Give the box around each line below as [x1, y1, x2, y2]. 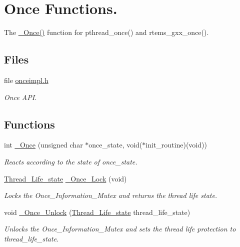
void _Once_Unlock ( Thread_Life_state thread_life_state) [4, 206, 190, 217]
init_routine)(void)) [145, 139, 207, 150]
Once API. [4, 91, 37, 102]
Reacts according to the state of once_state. [4, 156, 137, 166]
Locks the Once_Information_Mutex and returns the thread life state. [4, 190, 217, 200]
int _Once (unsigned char [4, 139, 83, 150]
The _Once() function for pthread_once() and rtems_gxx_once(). [4, 27, 209, 37]
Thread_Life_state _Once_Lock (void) [4, 173, 127, 183]
